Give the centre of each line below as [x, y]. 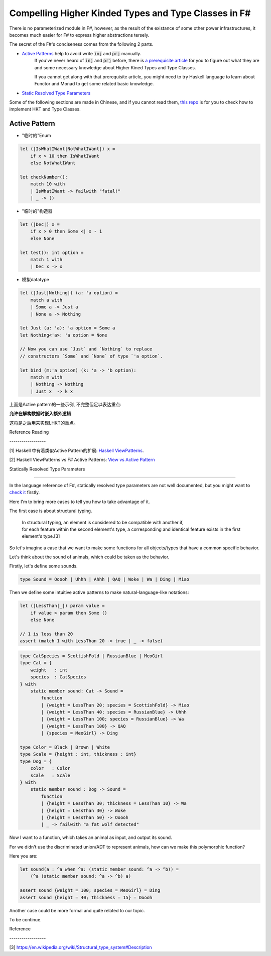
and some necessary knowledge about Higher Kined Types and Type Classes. [115, 67]
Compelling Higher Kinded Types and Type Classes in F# [130, 13]
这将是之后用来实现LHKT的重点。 [44, 423]
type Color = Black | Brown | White [65, 747]
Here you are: [23, 856]
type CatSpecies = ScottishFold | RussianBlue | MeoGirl [91, 656]
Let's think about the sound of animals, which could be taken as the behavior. [89, 557]
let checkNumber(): [44, 177]
